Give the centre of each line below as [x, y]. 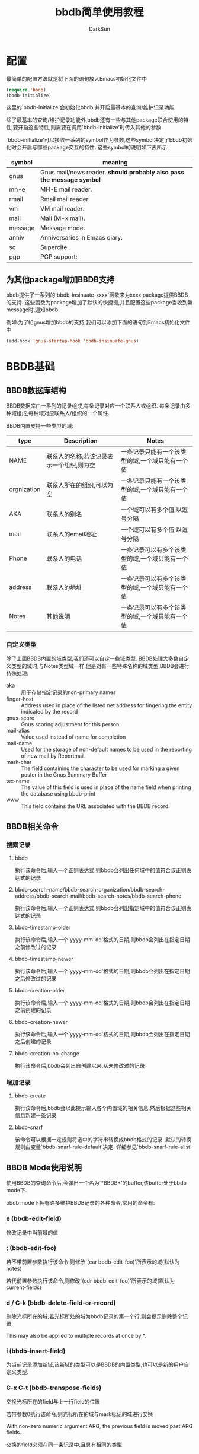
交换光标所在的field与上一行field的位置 [53, 1401]
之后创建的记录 [33, 1042]
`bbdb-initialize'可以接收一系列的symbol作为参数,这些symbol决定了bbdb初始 [99, 140]
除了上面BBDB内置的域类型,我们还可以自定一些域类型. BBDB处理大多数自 [95, 658]
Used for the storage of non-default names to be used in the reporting [107, 750]
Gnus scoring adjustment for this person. [71, 724]
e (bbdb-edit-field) [34, 1218]
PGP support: [59, 257]
